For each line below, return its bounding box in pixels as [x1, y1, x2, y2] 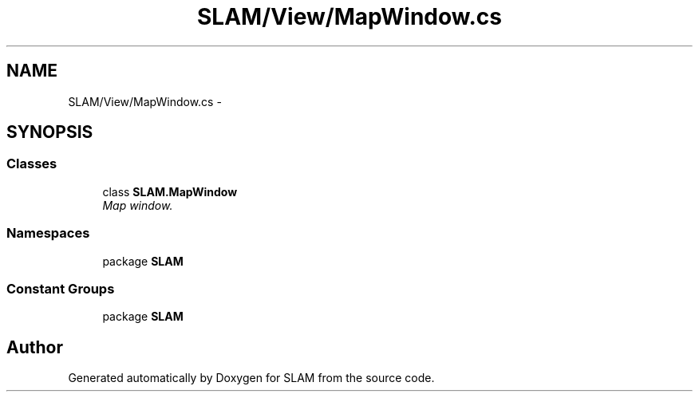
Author [6, 337, 63, 357]
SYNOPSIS [6, 122, 93, 143]
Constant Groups [6, 280, 115, 297]
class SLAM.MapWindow [102, 184, 238, 199]
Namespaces [6, 225, 90, 242]
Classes [6, 156, 57, 172]
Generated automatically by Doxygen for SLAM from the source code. [68, 371, 435, 385]
